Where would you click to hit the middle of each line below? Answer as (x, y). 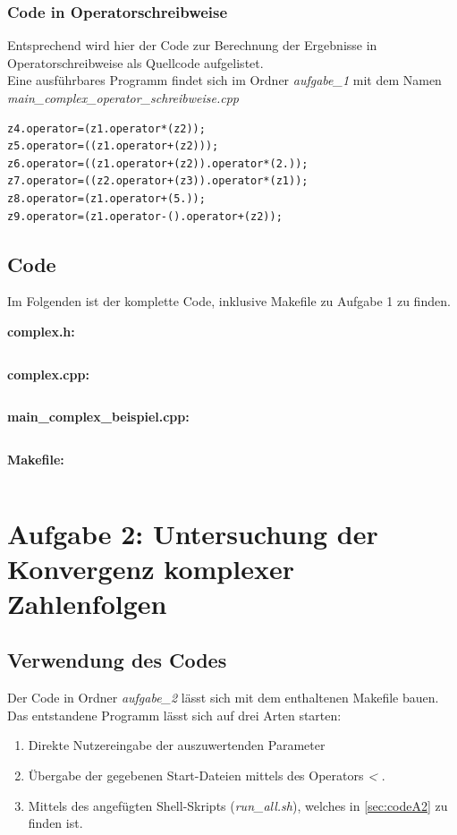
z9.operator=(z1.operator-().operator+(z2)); (145, 216)
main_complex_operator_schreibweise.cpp (123, 98)
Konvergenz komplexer (151, 568)
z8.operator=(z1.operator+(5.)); (106, 198)
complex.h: (41, 331)
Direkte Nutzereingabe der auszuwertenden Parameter (177, 745)
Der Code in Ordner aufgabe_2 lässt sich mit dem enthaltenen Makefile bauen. (223, 698)
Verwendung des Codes (117, 660)
